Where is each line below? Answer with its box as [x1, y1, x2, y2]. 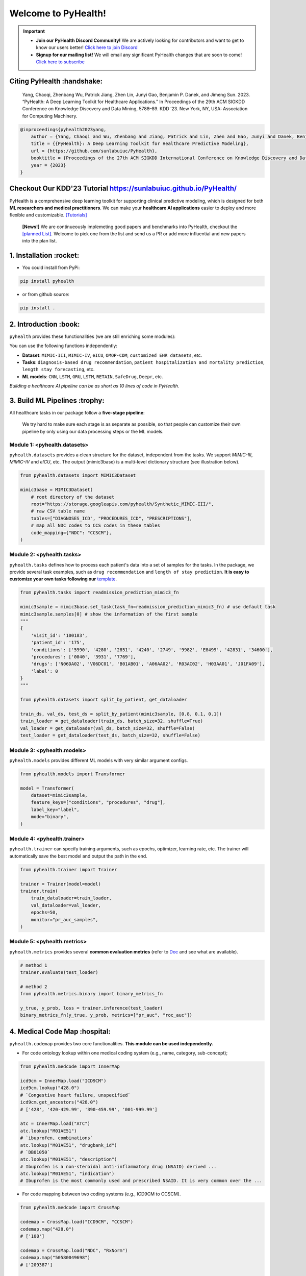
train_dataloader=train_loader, [31, 895, 112, 901]
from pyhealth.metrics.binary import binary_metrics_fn [20, 991, 163, 997]
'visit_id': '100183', [31, 632, 88, 638]
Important [23, 28, 45, 34]
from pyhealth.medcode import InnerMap [20, 1064, 120, 1069]
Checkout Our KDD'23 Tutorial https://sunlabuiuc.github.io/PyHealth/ [9, 184, 237, 193]
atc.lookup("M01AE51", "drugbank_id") [20, 1142, 117, 1148]
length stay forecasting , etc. [22, 366, 95, 373]
